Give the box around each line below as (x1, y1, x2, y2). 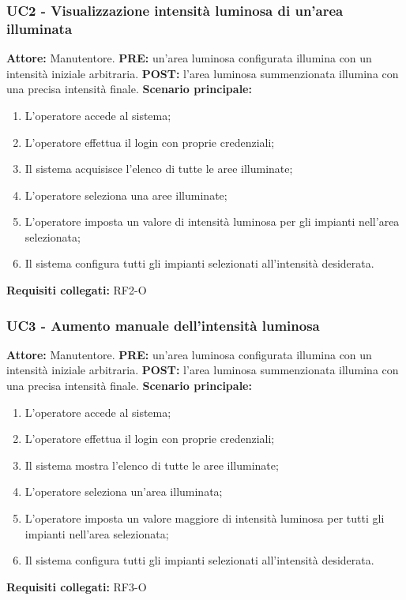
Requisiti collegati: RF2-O (6, 282, 147, 298)
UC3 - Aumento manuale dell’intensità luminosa (6, 315, 320, 335)
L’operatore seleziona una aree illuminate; (24, 186, 227, 203)
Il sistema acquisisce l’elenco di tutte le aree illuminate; (24, 160, 293, 177)
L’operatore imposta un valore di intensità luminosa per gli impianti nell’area (24, 213, 400, 230)
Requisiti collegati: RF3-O (6, 578, 147, 594)
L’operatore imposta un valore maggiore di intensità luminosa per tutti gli (24, 510, 385, 527)
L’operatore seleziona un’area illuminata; (24, 483, 223, 500)
